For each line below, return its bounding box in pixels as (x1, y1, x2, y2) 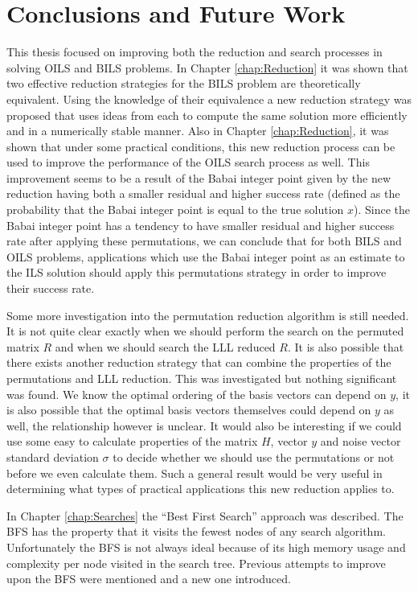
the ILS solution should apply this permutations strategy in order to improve (6, 264, 387, 281)
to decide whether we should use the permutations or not (113, 448, 395, 465)
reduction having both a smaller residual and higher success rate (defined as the (6, 185, 400, 202)
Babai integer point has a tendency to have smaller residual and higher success (6, 216, 395, 233)
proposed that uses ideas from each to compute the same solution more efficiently (6, 106, 408, 123)
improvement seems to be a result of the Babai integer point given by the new (6, 169, 391, 186)
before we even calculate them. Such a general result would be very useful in (6, 464, 383, 481)
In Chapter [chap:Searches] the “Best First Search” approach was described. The (6, 507, 404, 524)
